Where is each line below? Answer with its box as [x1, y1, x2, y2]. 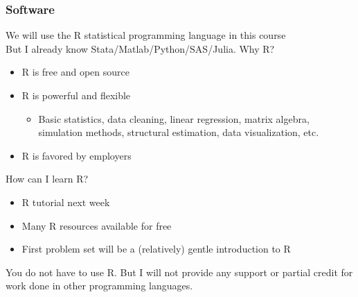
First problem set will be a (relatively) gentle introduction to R [21, 241, 291, 256]
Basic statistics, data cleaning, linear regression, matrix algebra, [38, 111, 310, 126]
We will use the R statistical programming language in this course [6, 28, 286, 42]
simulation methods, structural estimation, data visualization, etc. [38, 125, 319, 139]
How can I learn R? [6, 171, 89, 186]
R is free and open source [21, 65, 129, 79]
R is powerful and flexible [21, 88, 131, 102]
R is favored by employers [21, 148, 132, 162]
